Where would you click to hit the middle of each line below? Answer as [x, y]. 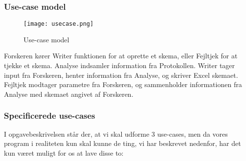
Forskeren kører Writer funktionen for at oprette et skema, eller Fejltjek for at [121, 56]
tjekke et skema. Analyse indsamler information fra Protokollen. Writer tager [120, 65]
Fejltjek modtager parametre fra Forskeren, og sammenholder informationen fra [123, 84]
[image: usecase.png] [59, 24]
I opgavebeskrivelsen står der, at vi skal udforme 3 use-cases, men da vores [116, 134]
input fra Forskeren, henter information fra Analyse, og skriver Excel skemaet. [121, 75]
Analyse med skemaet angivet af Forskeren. [69, 94]
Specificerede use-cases [50, 116]
